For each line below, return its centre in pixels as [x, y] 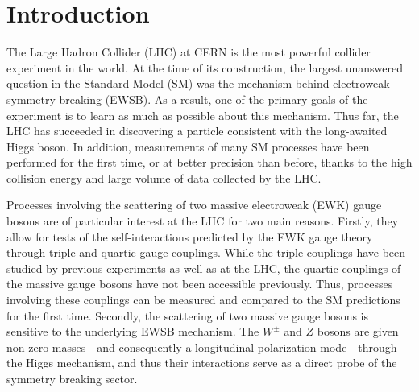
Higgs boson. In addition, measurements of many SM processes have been [188, 146]
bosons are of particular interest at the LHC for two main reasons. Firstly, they [203, 221]
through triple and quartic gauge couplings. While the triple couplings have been [206, 252]
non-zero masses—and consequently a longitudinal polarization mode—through [202, 347]
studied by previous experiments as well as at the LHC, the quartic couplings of [204, 268]
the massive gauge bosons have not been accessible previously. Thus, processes [200, 284]
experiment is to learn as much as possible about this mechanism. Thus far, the [203, 115]
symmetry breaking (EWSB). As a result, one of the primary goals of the [187, 99]
